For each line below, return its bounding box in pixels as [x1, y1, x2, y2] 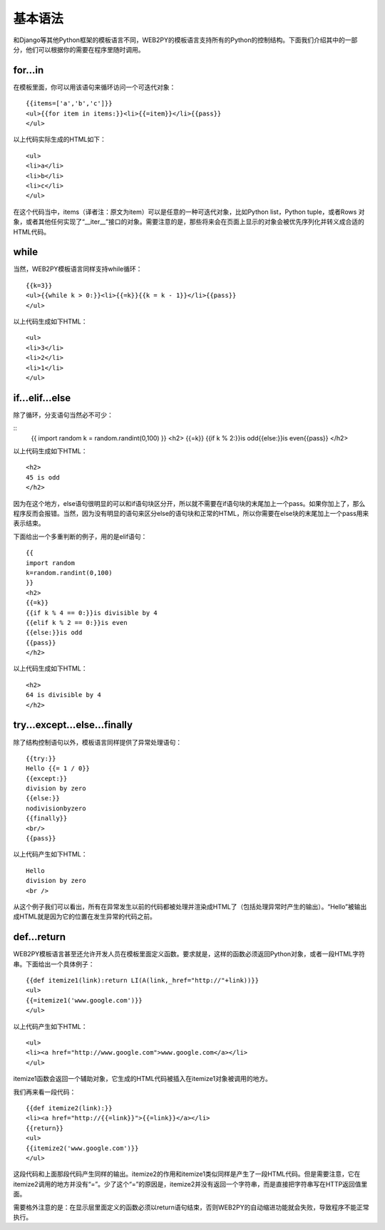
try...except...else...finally [13, 719, 133, 731]
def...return [13, 931, 66, 944]
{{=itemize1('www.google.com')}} [26, 996, 143, 1004]
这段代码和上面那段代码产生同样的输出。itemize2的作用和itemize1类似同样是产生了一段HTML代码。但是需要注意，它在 [13, 1169, 361, 1179]
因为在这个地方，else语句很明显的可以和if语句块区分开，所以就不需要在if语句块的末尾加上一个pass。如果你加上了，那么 [13, 499, 366, 507]
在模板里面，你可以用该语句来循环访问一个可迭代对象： [13, 83, 176, 91]
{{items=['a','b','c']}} [26, 100, 113, 108]
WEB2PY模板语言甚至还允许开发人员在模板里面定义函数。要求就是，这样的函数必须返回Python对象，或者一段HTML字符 [13, 950, 365, 958]
